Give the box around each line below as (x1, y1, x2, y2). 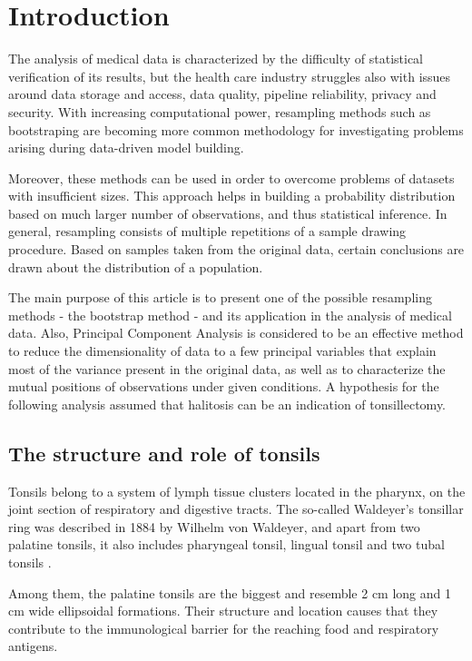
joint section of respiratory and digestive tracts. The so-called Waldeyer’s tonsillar (8, 499, 464, 518)
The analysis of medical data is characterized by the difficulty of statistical (8, 49, 423, 68)
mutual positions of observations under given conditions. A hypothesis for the (8, 377, 439, 396)
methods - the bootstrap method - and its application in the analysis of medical (8, 305, 452, 324)
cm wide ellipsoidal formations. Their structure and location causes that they (8, 601, 438, 620)
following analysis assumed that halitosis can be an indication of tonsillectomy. (8, 394, 447, 413)
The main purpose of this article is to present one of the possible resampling (8, 288, 432, 307)
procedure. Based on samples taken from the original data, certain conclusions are (8, 240, 465, 259)
